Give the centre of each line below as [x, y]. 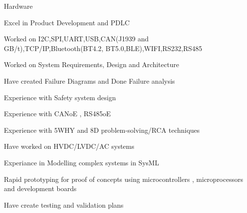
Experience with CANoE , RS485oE [58, 114]
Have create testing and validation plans [64, 204]
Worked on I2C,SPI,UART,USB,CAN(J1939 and [76, 39]
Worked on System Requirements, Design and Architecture [91, 64]
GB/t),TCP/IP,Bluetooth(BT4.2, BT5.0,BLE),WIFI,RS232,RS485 [103, 48]
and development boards [40, 188]
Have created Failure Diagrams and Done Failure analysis [90, 80]
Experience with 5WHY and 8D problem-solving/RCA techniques [102, 130]
